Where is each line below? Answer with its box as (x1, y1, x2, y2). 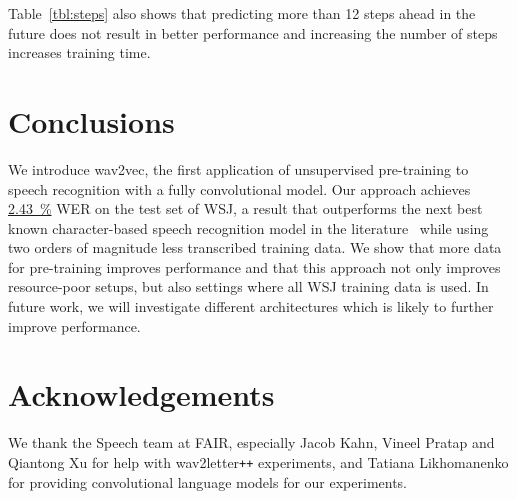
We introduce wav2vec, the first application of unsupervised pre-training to (8, 158, 469, 179)
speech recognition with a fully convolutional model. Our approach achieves (8, 178, 471, 199)
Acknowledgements (8, 374, 275, 415)
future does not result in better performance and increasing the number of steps (8, 22, 498, 43)
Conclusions (8, 100, 175, 141)
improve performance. (8, 315, 141, 336)
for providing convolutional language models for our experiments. (8, 471, 408, 492)
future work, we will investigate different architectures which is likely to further (8, 296, 494, 317)
